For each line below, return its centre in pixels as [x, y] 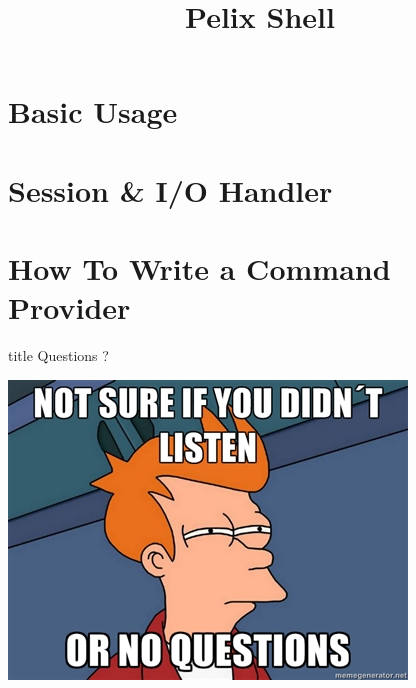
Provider [69, 307]
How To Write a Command [199, 268]
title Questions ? [58, 355]
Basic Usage [93, 111]
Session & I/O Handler [170, 189]
